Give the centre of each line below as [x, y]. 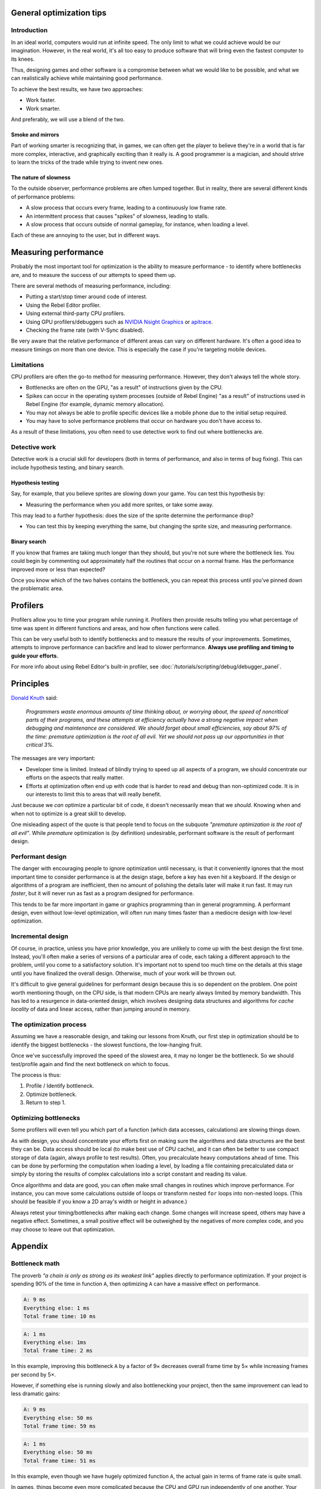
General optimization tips [59, 13]
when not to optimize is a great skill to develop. [69, 814]
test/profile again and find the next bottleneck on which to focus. [90, 1064]
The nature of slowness [41, 177]
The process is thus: [36, 1075]
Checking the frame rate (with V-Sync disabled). [85, 330]
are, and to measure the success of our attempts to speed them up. [94, 275]
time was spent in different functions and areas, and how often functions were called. [115, 628]
